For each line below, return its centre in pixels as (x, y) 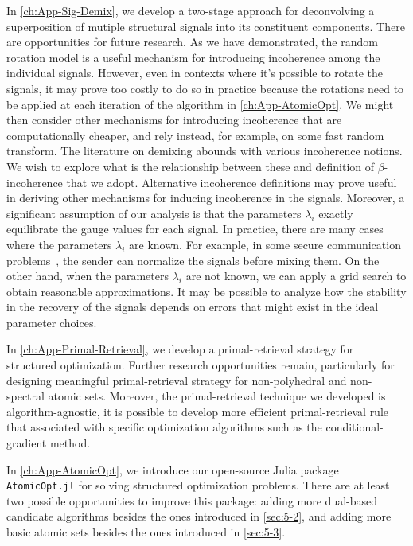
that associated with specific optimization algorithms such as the (164, 427)
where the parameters (59, 244)
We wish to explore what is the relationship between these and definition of (190, 166)
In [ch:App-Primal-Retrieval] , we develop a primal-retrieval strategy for (180, 349)
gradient (27, 443)
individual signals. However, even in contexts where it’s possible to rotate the (195, 73)
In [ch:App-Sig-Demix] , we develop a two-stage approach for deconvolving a (191, 10)
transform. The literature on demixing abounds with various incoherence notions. (205, 151)
